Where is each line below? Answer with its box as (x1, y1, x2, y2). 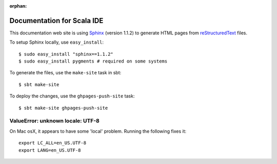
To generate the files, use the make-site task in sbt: (9, 70, 122, 76)
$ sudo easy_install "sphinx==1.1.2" (18, 51, 114, 57)
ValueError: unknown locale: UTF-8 (9, 117, 100, 125)
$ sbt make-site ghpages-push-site (18, 105, 108, 111)
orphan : (9, 3, 27, 9)
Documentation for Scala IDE (9, 16, 104, 25)
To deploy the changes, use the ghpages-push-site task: (9, 93, 135, 99)
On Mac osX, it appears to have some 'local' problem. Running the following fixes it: (9, 128, 187, 134)
